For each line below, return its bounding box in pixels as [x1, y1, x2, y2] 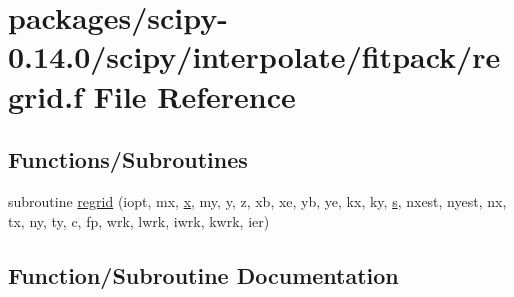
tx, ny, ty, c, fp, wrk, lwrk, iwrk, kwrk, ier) [8, 210, 270, 231]
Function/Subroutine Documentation [8, 259, 399, 290]
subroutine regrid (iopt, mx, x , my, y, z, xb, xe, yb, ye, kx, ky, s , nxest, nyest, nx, [8, 190, 507, 211]
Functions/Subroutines [8, 144, 248, 175]
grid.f [8, 75, 83, 116]
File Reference [93, 75, 296, 116]
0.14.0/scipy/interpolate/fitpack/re [8, 36, 501, 77]
